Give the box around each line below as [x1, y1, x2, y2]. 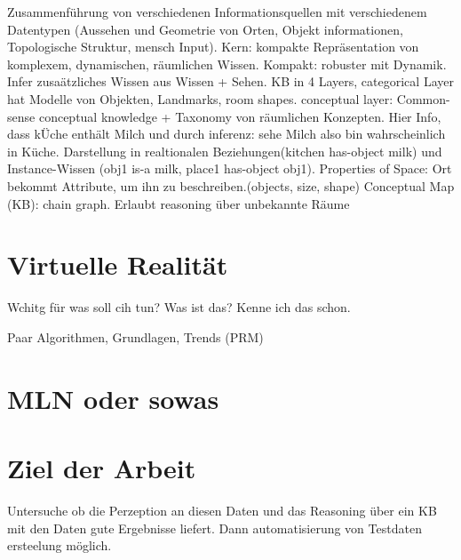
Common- [396, 89, 450, 108]
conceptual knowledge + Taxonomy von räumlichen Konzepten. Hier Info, [38, 107, 441, 125]
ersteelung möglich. [7, 536, 112, 555]
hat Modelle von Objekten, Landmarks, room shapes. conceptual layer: [7, 89, 393, 108]
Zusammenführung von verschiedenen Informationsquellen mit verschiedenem [7, 3, 427, 20]
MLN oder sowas [7, 380, 219, 416]
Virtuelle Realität [7, 246, 228, 283]
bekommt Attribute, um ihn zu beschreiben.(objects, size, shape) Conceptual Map [7, 176, 455, 195]
